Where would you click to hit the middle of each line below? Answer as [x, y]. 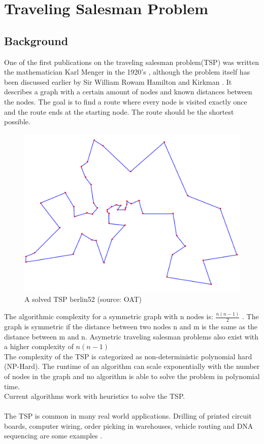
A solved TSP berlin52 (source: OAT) [83, 299]
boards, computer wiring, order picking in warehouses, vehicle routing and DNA [129, 425]
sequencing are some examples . [53, 436]
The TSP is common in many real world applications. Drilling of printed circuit [128, 416]
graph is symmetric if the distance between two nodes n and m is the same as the [131, 326]
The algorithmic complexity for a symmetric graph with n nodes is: [109, 316]
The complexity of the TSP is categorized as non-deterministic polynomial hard [128, 356]
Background [36, 40]
